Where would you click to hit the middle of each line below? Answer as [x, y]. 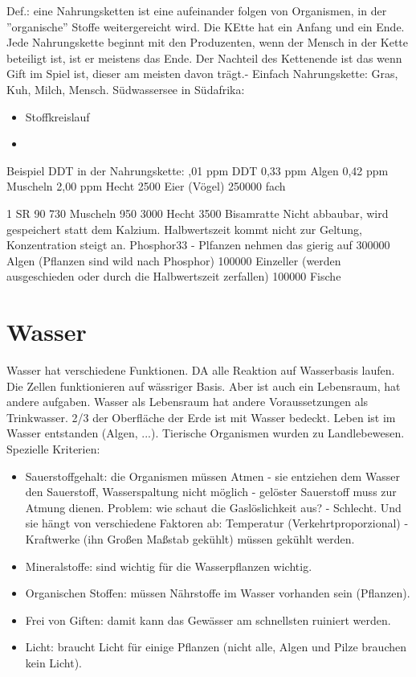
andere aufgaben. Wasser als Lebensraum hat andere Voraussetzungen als [188, 402]
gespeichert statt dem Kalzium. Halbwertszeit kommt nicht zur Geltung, [184, 229]
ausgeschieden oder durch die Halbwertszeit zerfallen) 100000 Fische [174, 276]
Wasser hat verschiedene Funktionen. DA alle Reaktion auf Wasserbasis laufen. [201, 370]
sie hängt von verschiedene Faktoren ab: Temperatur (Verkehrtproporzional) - [217, 523]
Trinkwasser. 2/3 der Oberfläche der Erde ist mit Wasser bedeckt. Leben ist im [201, 417]
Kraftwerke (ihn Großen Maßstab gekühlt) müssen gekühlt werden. [190, 538]
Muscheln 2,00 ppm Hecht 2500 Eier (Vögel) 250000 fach [146, 186]
